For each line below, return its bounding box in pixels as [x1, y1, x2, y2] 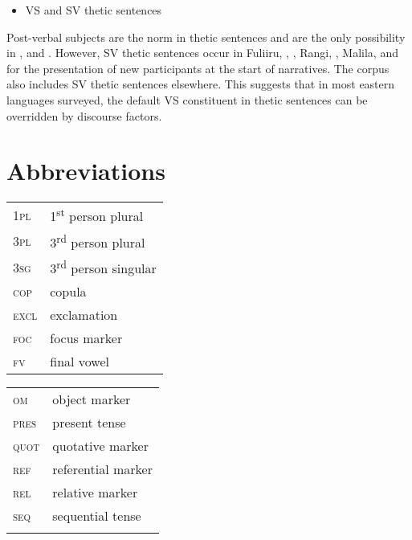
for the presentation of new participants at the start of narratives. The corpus [6, 59, 390, 76]
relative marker [52, 483, 138, 502]
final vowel [50, 352, 110, 371]
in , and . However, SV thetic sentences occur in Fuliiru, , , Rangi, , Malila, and [6, 44, 398, 61]
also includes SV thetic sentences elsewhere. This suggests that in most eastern [6, 76, 395, 92]
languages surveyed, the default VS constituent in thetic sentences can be [6, 91, 368, 108]
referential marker [52, 460, 153, 479]
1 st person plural [50, 204, 144, 226]
